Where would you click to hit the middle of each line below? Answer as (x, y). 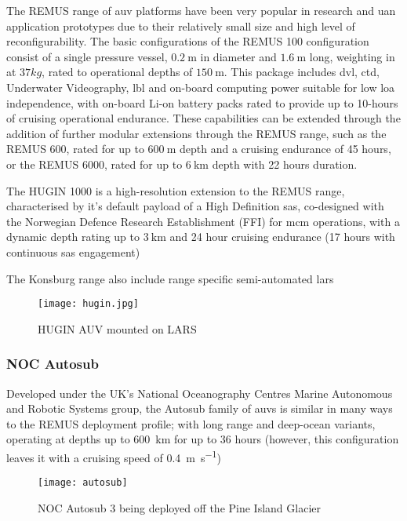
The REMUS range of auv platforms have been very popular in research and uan (201, 10)
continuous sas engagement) (73, 251)
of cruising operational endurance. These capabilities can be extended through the (203, 118)
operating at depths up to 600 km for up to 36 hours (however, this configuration (203, 439)
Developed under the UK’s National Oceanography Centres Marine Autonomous (200, 393)
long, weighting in (352, 56)
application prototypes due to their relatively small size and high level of (181, 26)
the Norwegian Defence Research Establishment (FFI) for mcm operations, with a (203, 221)
